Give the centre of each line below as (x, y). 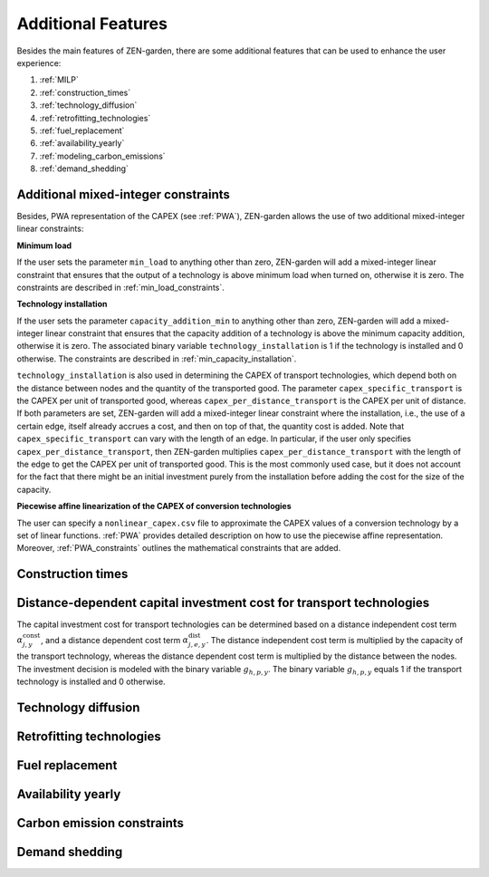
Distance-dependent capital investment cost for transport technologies (223, 603)
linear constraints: (50, 229)
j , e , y (197, 645)
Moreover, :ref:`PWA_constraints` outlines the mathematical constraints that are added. (179, 548)
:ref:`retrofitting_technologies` (95, 118)
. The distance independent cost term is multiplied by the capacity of (335, 640)
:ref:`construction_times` (85, 92)
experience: (39, 63)
